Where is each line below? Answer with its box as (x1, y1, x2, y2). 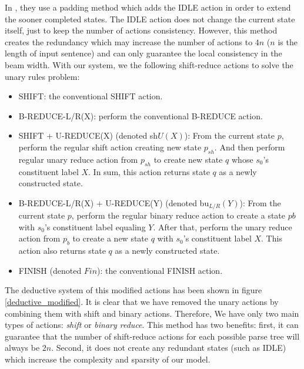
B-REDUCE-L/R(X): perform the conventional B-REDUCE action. (18, 109, 263, 122)
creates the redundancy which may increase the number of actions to (5, 35, 253, 48)
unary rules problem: (5, 70, 80, 82)
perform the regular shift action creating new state (18, 140, 202, 153)
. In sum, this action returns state (88, 165, 210, 177)
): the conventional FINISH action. (97, 264, 223, 276)
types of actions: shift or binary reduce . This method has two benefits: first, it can (5, 318, 299, 331)
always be (5, 341, 40, 354)
